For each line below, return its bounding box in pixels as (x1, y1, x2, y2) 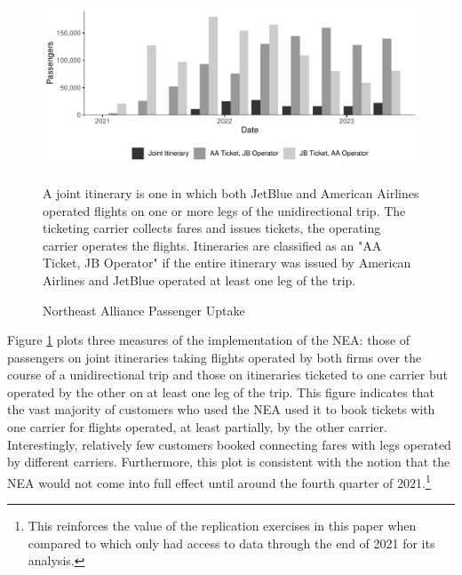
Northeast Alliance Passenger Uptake (43, 300, 245, 319)
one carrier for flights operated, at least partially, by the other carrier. (7, 418, 387, 436)
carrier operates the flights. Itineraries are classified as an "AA (43, 236, 382, 254)
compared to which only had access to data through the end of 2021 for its (28, 533, 435, 552)
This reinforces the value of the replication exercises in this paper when (28, 516, 417, 535)
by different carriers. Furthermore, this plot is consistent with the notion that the (7, 452, 450, 471)
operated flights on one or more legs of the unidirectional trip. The (43, 201, 406, 220)
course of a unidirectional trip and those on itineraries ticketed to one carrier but (7, 365, 449, 384)
